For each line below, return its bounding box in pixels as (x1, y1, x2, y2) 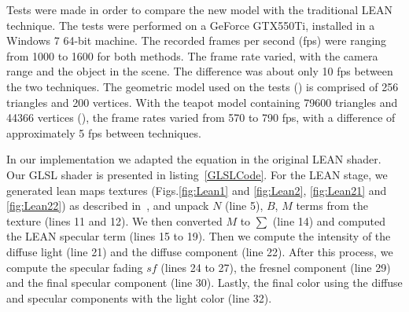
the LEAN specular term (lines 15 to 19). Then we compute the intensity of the (6, 228, 391, 244)
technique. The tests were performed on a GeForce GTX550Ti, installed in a (6, 17, 375, 33)
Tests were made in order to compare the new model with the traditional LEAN (6, 2, 393, 17)
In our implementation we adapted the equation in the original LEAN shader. (6, 151, 381, 167)
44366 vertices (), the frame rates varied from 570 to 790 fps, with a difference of (6, 109, 396, 126)
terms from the (296, 197, 368, 214)
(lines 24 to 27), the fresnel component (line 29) (160, 259, 391, 275)
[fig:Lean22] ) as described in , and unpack (6, 197, 209, 214)
